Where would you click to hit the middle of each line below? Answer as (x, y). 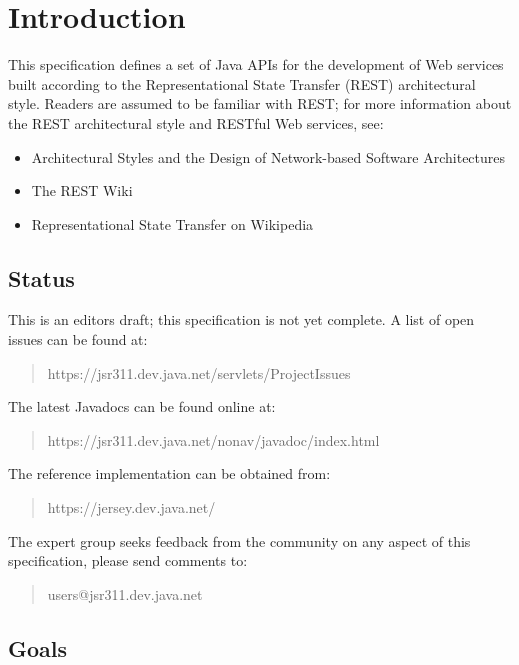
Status (41, 277)
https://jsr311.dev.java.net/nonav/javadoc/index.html (213, 439)
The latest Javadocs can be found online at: (142, 406)
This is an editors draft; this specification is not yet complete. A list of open (241, 319)
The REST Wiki (82, 190)
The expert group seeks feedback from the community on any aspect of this (239, 540)
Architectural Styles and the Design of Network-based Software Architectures (268, 156)
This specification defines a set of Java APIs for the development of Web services (256, 64)
